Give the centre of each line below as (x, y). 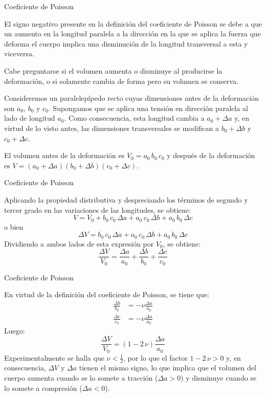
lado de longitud (30, 118)
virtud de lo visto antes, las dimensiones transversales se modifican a (112, 128)
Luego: (15, 331)
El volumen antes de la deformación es (64, 155)
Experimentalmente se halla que (54, 357)
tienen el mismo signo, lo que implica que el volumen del (168, 368)
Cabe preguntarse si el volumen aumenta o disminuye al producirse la (113, 70)
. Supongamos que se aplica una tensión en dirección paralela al (148, 108)
